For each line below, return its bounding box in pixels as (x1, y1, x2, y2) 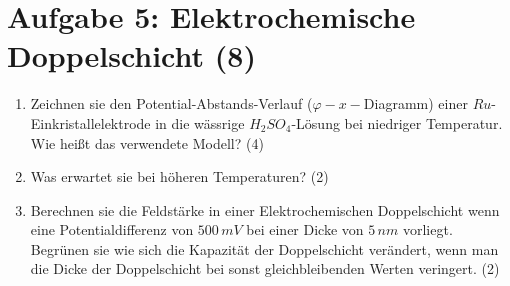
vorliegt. (402, 219, 453, 240)
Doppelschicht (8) (7, 35, 256, 76)
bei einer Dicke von (246, 219, 364, 240)
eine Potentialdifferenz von (30, 219, 194, 240)
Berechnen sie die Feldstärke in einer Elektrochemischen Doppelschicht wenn (30, 199, 500, 220)
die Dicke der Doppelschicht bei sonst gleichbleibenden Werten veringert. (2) (30, 258, 500, 279)
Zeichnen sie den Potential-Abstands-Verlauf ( (30, 93, 313, 114)
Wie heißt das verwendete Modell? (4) (30, 132, 264, 153)
